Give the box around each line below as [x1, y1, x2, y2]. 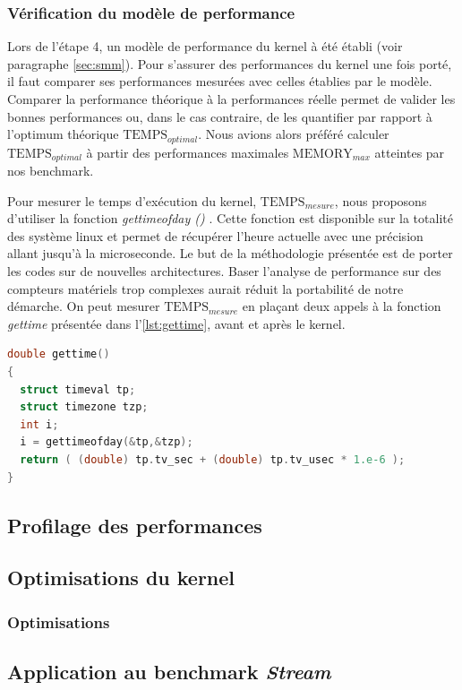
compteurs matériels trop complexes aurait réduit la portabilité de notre [7, 279, 404, 298]
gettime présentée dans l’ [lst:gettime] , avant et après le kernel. [7, 314, 346, 332]
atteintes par [374, 142, 445, 161]
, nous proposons [334, 191, 427, 210]
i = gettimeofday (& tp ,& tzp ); [20, 436, 193, 449]
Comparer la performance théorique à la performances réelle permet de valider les [7, 90, 456, 108]
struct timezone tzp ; [20, 401, 149, 414]
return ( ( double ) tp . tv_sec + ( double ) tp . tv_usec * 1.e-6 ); [20, 453, 406, 466]
